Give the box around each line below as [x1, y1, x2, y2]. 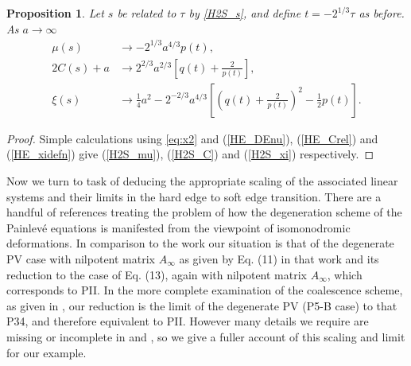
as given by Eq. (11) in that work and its [179, 250, 379, 267]
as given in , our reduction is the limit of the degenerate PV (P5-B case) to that [6, 297, 397, 313]
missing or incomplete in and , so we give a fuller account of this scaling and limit [6, 328, 405, 345]
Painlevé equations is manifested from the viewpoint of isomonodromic [6, 219, 351, 236]
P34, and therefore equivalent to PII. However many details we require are [6, 313, 369, 329]
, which [327, 266, 363, 282]
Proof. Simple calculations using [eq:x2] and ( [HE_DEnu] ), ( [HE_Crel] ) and [6, 130, 378, 146]
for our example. [6, 344, 87, 360]
